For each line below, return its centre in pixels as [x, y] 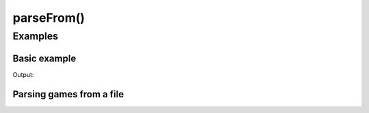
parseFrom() [49, 18]
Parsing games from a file [68, 94]
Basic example [44, 58]
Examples [36, 36]
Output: [23, 74]
